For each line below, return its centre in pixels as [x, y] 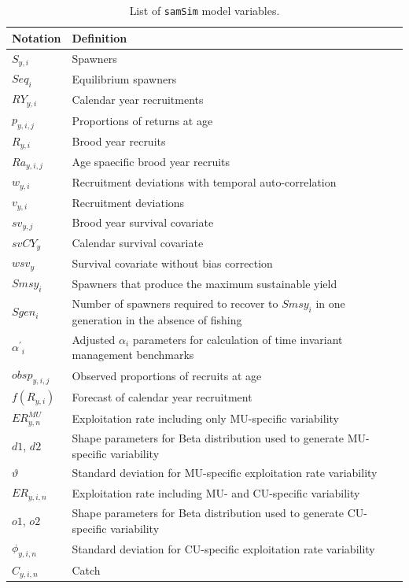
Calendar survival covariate [138, 242]
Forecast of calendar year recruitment [162, 397]
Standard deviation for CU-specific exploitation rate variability [223, 549]
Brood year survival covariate [143, 222]
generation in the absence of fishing [157, 319]
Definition [99, 37]
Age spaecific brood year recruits [151, 162]
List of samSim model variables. [204, 10]
